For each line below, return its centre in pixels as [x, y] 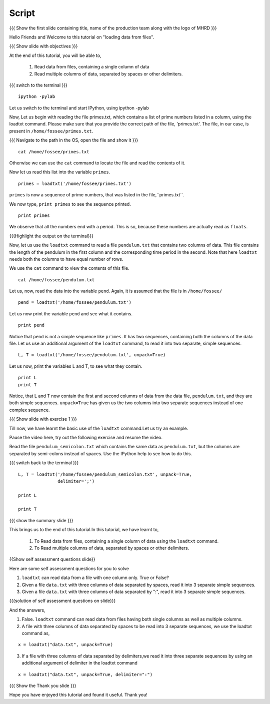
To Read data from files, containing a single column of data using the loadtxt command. [126, 541]
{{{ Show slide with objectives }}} [43, 46]
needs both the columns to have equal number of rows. [66, 259]
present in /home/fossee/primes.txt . [51, 131]
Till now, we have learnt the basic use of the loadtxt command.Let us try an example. [99, 428]
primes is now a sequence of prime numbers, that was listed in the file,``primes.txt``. [97, 195]
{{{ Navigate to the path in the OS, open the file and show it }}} [74, 140]
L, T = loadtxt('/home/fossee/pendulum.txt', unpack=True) [92, 355]
